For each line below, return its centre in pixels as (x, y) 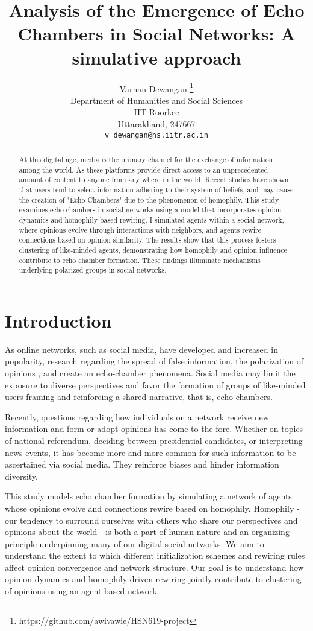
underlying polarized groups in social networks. (93, 270)
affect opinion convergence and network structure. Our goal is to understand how (154, 567)
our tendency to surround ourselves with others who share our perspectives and (151, 520)
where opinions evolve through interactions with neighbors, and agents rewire (140, 230)
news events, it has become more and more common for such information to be (150, 452)
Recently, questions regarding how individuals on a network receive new (137, 417)
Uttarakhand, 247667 (156, 123)
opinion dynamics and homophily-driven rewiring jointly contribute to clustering (153, 579)
